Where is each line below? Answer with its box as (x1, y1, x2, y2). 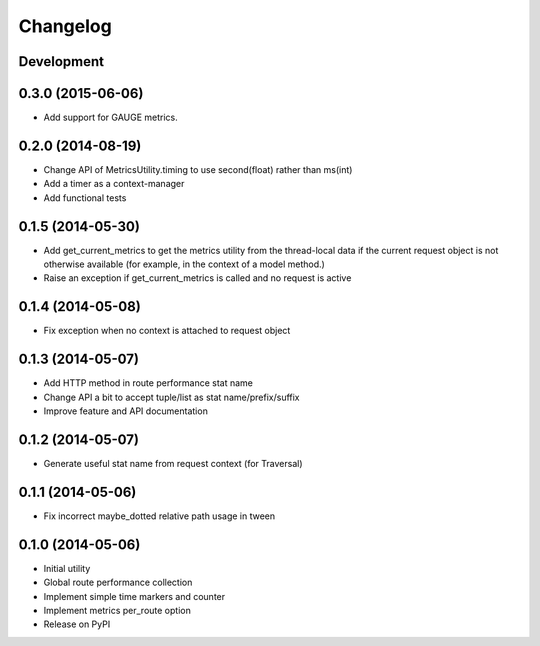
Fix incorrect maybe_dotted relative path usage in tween (43, 510, 276, 522)
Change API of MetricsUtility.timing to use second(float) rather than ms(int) (43, 163, 353, 175)
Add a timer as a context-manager (43, 178, 185, 190)
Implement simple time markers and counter (43, 590, 226, 602)
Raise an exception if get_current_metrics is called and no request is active (43, 272, 352, 284)
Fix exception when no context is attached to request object (43, 325, 291, 337)
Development (18, 53, 105, 70)
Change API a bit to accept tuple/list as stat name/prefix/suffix (43, 391, 300, 403)
